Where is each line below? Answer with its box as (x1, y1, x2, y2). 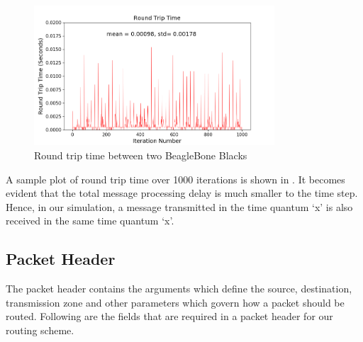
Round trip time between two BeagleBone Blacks (34, 147, 247, 162)
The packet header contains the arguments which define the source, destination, (6, 281, 352, 296)
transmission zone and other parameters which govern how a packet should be (6, 295, 345, 309)
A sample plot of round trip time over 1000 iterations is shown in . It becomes (6, 171, 345, 186)
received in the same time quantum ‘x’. (6, 213, 174, 228)
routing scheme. (6, 322, 74, 337)
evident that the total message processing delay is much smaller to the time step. (6, 186, 358, 200)
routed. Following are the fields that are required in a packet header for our (6, 309, 333, 324)
